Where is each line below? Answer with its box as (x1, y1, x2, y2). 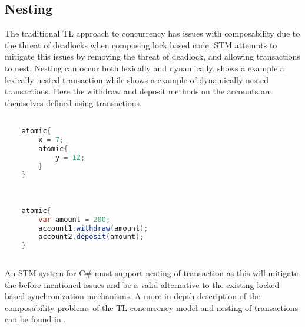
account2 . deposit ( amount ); (38, 233, 144, 241)
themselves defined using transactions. (5, 96, 142, 109)
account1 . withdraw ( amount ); (38, 224, 148, 233)
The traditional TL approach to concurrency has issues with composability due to (5, 27, 300, 40)
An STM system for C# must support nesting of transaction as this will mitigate (5, 267, 299, 279)
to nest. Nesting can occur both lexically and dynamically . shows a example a (5, 61, 284, 74)
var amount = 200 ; (38, 215, 111, 224)
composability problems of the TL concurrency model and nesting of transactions (5, 301, 299, 313)
